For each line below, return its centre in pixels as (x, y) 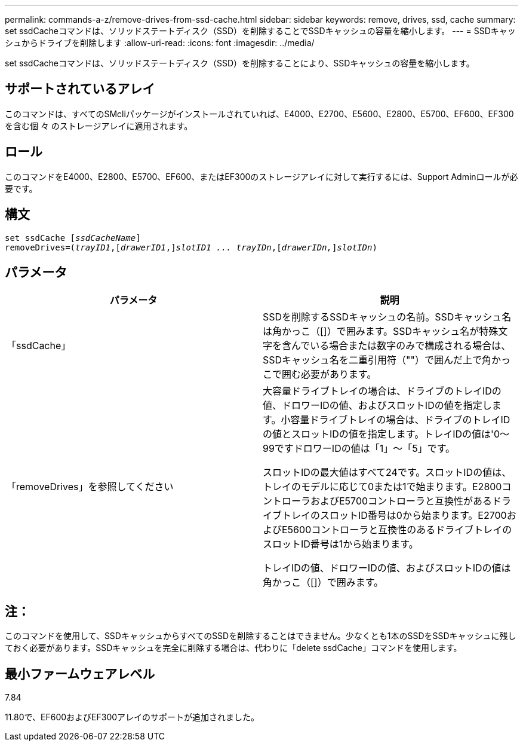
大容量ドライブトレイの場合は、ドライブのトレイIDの (382, 391)
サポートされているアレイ (80, 89)
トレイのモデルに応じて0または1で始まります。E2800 (382, 487)
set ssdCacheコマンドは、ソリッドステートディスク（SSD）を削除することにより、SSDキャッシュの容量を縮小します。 (240, 63)
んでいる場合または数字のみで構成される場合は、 (401, 346)
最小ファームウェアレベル (80, 674)
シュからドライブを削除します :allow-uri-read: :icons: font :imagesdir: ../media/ (160, 43)
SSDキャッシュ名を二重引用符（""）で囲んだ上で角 (377, 360)
